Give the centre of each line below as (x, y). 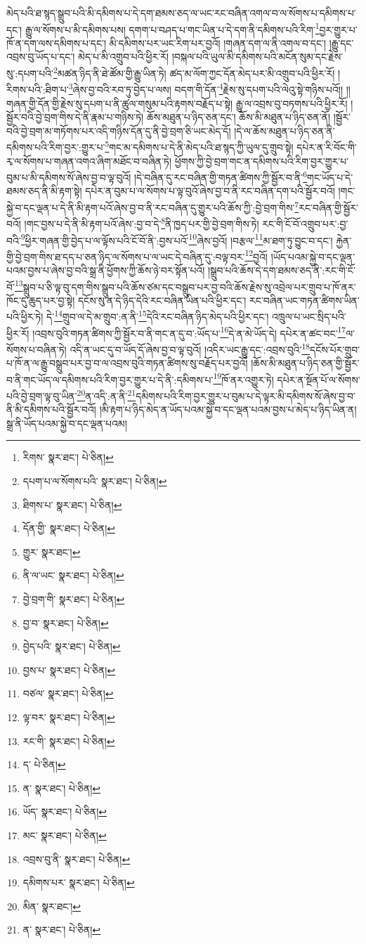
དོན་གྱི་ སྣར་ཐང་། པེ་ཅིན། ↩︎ (69, 528)
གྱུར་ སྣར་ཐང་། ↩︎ (52, 551)
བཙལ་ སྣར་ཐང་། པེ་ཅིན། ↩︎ (68, 693)
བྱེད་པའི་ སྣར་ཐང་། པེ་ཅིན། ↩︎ (72, 646)
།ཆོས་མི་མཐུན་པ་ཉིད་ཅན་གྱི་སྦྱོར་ (305, 363)
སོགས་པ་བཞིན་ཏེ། (37, 349)
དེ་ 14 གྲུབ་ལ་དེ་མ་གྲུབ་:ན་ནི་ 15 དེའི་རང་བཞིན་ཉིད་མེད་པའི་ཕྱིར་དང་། (158, 316)
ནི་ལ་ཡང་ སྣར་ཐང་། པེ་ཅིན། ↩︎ (73, 575)
